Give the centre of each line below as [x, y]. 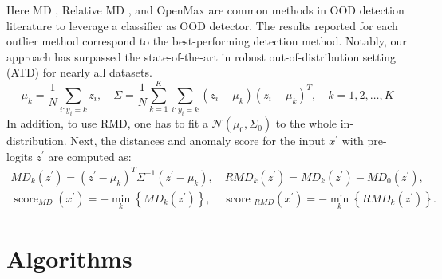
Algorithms [69, 259]
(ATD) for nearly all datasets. [79, 72]
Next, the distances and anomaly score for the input [198, 141]
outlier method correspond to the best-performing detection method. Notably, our [207, 41]
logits [20, 156]
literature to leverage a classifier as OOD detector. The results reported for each [202, 25]
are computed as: [90, 156]
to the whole [306, 123]
